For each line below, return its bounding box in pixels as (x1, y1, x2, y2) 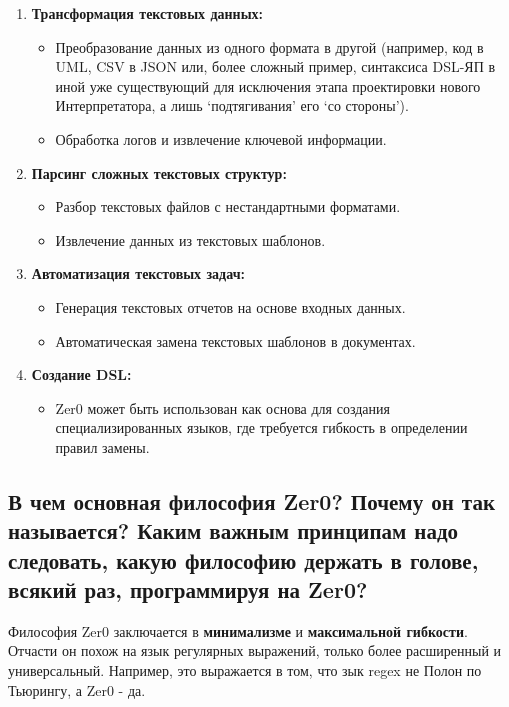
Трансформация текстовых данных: (31, 3, 264, 23)
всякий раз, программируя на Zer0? (8, 574, 368, 605)
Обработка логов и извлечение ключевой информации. (55, 128, 387, 149)
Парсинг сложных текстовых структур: (31, 162, 287, 183)
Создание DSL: (31, 364, 132, 385)
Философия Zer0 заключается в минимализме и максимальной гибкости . (8, 620, 468, 641)
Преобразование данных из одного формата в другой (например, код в (55, 36, 484, 57)
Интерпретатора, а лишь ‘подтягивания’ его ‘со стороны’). (55, 95, 409, 116)
